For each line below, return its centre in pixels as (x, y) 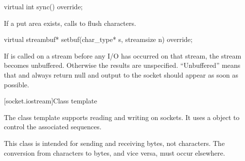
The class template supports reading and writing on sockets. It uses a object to (122, 117)
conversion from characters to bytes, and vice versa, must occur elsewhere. (114, 152)
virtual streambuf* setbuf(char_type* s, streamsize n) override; (98, 39)
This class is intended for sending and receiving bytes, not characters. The (114, 143)
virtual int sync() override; (43, 6)
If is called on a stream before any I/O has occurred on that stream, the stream (123, 55)
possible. (17, 84)
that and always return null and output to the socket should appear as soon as (121, 74)
